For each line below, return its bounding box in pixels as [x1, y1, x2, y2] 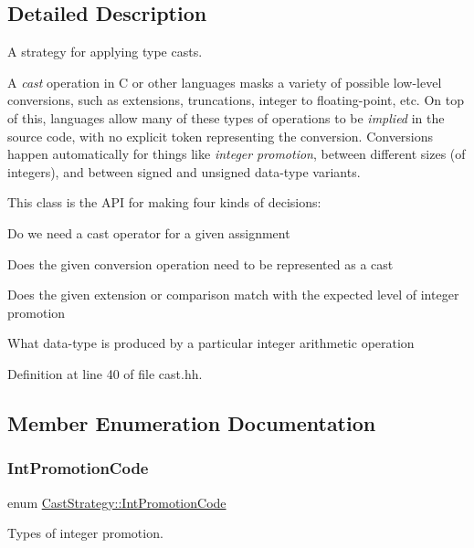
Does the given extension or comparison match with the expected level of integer [7, 285, 459, 304]
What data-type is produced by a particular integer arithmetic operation [7, 333, 415, 353]
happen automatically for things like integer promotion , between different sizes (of [7, 144, 466, 163]
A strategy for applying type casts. [7, 42, 203, 61]
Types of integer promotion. [7, 523, 163, 543]
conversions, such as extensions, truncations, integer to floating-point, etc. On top [7, 90, 464, 110]
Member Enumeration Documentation [7, 408, 376, 437]
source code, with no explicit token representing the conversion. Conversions [7, 126, 434, 145]
